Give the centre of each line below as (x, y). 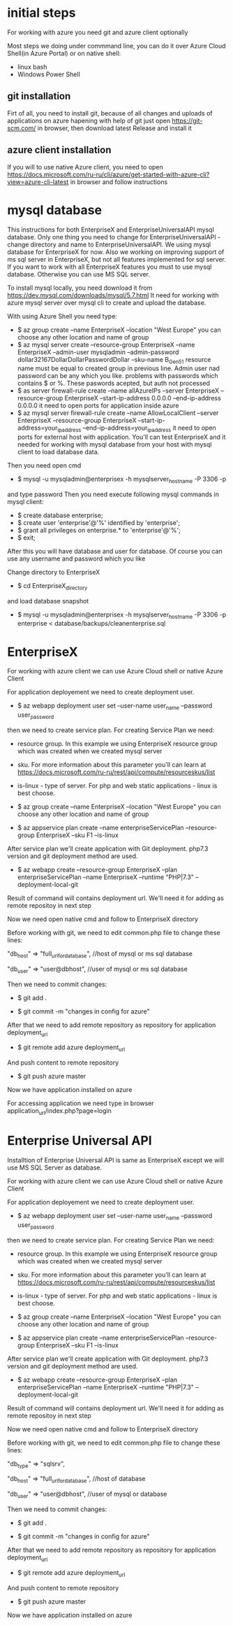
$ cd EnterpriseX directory (52, 586)
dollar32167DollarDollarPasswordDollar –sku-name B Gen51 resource (114, 360)
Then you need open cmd (44, 465)
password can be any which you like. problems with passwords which (118, 376)
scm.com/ (22, 128)
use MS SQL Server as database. (55, 1168)
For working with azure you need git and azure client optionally (98, 32)
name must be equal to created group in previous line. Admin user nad (118, 368)
